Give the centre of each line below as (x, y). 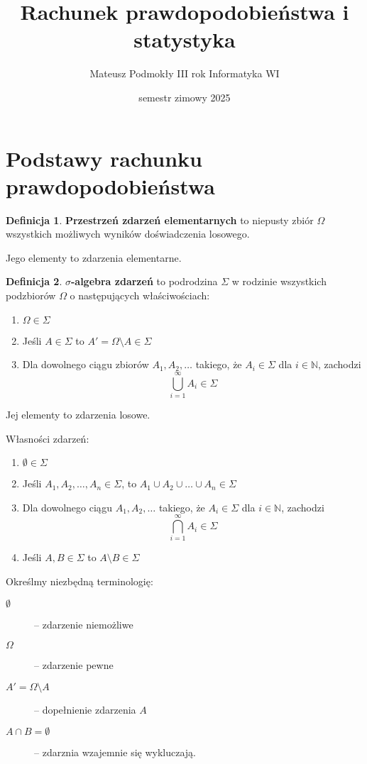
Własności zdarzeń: (48, 438)
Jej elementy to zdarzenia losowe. (78, 414)
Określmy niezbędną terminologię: (80, 581)
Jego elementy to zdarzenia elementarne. (94, 257)
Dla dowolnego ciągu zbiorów (86, 364)
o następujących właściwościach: (140, 295)
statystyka (185, 39)
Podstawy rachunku (104, 158)
